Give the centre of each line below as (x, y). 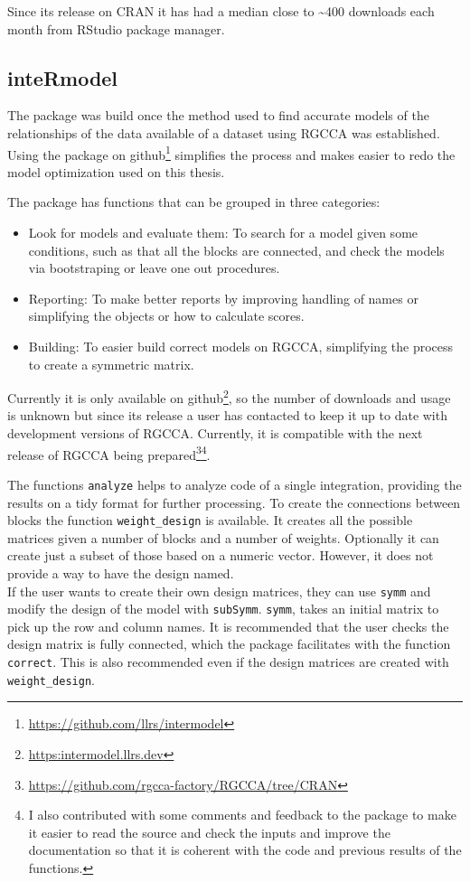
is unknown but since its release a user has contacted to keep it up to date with (227, 415)
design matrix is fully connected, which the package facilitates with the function (229, 644)
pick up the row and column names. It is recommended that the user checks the (228, 626)
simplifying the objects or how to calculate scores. (166, 316)
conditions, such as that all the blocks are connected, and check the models (236, 250)
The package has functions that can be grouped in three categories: (194, 202)
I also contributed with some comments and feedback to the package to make (242, 815)
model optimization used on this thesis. (116, 171)
